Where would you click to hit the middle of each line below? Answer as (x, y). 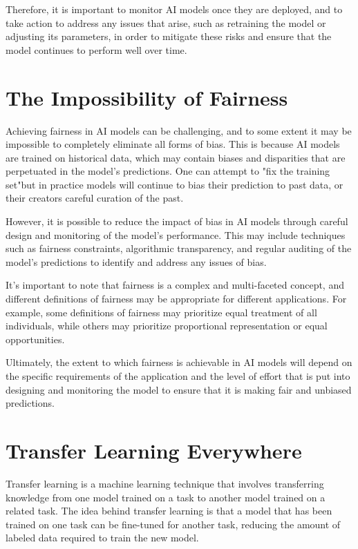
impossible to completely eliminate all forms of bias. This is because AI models (173, 144)
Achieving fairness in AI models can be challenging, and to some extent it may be (179, 130)
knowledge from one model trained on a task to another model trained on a (166, 497)
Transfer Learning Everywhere (154, 450)
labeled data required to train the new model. (102, 538)
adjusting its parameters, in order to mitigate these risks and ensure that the (169, 36)
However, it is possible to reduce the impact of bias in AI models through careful (177, 221)
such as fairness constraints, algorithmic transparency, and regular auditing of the (179, 248)
